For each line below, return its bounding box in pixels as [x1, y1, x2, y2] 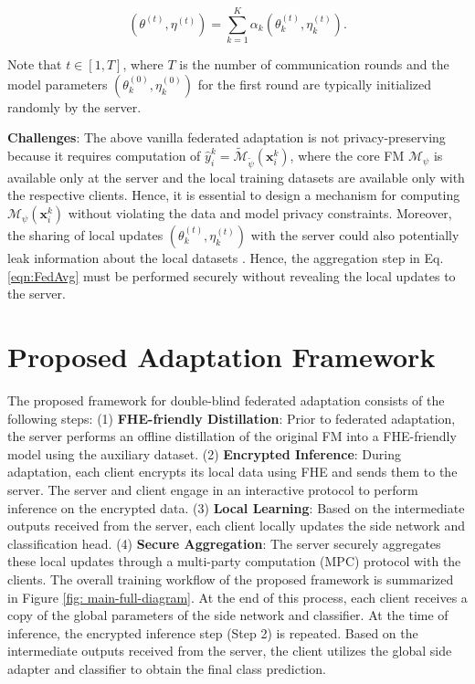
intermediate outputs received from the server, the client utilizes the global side [7, 641, 452, 660]
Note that [7, 55, 62, 74]
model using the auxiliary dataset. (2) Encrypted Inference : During [7, 444, 402, 463]
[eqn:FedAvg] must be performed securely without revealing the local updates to [7, 266, 456, 285]
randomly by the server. [7, 97, 142, 116]
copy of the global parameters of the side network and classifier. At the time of [7, 605, 449, 625]
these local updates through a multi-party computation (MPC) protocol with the [7, 552, 461, 571]
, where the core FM [290, 146, 405, 165]
